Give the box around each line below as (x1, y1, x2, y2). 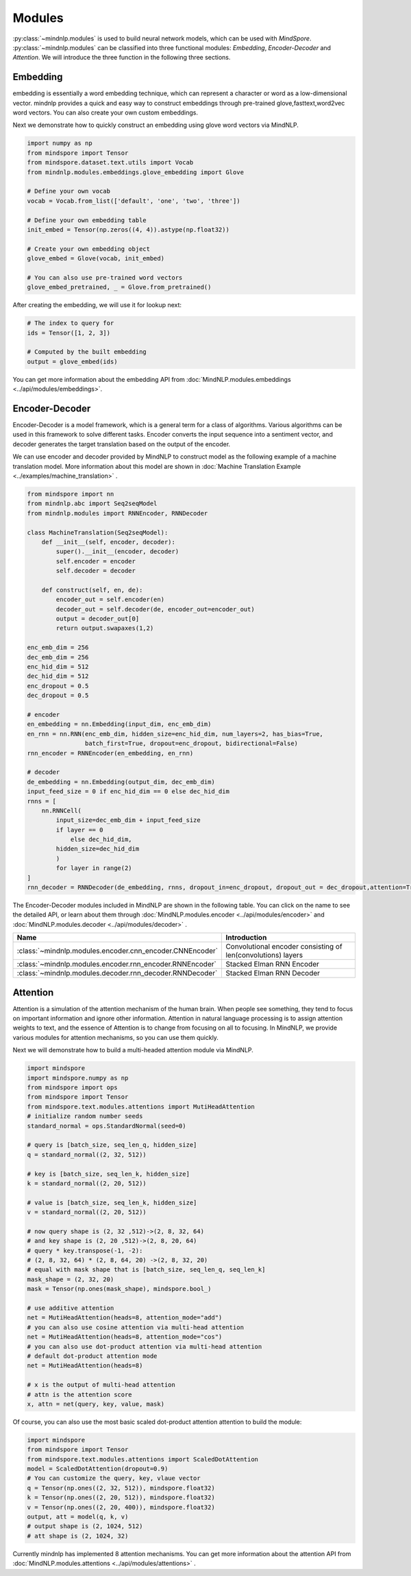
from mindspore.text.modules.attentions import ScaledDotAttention (27, 1455, 259, 1463)
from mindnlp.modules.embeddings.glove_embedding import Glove (27, 168, 245, 176)
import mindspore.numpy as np (27, 1074, 129, 1082)
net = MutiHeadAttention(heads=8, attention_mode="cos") (27, 1333, 223, 1341)
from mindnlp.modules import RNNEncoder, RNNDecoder (27, 509, 208, 517)
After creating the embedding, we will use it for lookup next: (12, 301, 182, 309)
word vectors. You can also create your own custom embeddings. (12, 108, 199, 117)
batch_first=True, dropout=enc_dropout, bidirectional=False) (84, 740, 298, 747)
